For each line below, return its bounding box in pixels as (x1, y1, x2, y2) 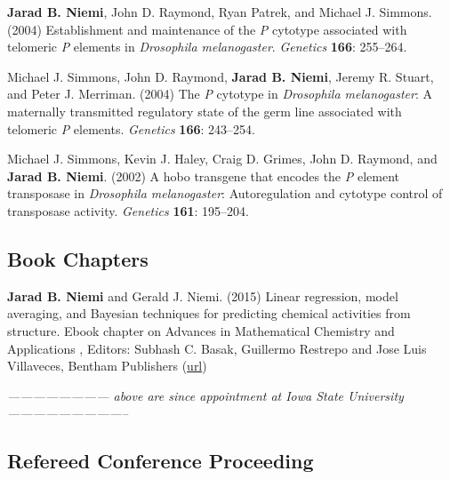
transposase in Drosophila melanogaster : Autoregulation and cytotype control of (7, 184, 443, 203)
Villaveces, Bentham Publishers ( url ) (7, 356, 207, 375)
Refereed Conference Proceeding (7, 447, 314, 475)
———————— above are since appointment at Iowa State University (7, 386, 404, 404)
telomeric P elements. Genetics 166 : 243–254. (7, 119, 255, 138)
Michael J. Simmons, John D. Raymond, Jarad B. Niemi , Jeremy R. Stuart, (7, 67, 434, 85)
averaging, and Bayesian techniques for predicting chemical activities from (7, 304, 411, 323)
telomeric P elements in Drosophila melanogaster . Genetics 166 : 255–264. (7, 37, 407, 56)
